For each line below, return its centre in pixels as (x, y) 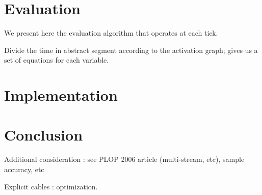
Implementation (61, 95)
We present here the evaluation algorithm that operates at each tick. (111, 33)
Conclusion (44, 135)
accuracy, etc (24, 169)
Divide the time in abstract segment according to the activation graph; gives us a (131, 50)
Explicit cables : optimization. (51, 186)
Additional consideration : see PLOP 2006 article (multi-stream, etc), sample (124, 159)
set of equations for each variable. (57, 60)
